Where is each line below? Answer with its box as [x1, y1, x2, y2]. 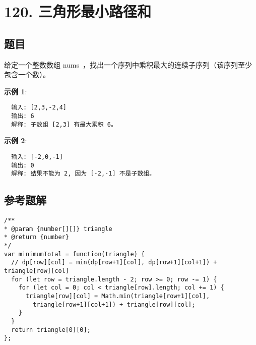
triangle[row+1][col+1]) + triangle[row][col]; [33, 301, 196, 308]
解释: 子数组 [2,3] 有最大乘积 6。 [11, 121, 117, 128]
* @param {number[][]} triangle [4, 225, 112, 233]
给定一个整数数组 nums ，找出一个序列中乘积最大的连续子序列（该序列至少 [4, 59, 252, 70]
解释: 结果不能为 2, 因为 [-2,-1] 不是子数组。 [11, 170, 156, 178]
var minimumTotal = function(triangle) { [4, 250, 145, 258]
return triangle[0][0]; [11, 326, 91, 333]
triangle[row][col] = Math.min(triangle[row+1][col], [25, 293, 210, 300]
